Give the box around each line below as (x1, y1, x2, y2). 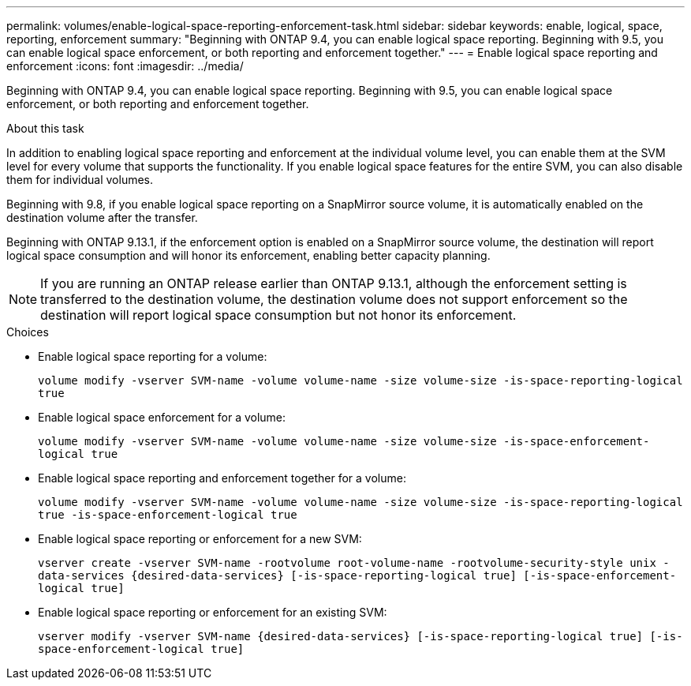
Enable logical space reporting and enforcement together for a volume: (38, 471, 406, 485)
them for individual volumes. (6, 173, 154, 186)
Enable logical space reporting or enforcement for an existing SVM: (38, 605, 387, 619)
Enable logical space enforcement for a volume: (38, 410, 286, 424)
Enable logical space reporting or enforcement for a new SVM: (38, 532, 362, 545)
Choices (6, 325, 49, 339)
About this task (6, 122, 84, 135)
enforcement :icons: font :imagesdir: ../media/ (6, 59, 244, 73)
